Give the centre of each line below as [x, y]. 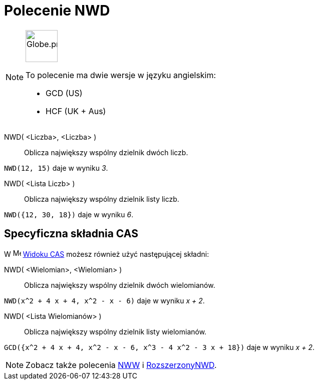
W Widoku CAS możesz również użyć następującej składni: [107, 254]
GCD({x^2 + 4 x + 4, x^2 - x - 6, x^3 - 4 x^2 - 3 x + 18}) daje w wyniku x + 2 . [159, 347]
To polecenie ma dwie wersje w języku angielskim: [121, 75]
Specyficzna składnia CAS [71, 234]
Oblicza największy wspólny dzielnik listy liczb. [102, 199]
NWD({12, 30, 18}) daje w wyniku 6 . [69, 214]
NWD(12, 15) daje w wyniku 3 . [56, 168]
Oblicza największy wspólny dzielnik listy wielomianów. [115, 331]
